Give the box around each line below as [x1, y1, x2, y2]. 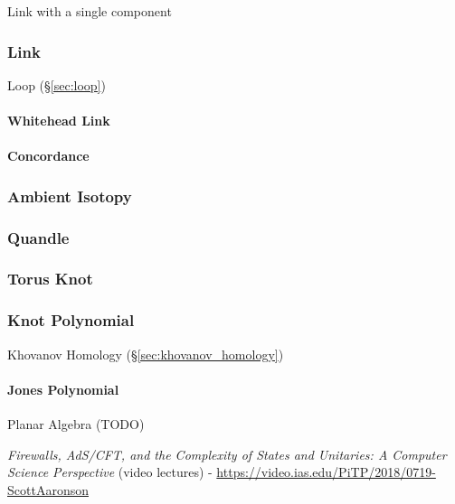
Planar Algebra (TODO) [7, 414, 145, 433]
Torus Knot [7, 267, 93, 290]
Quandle [7, 226, 70, 248]
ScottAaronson [7, 480, 89, 499]
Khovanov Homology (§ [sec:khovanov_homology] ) [7, 344, 284, 363]
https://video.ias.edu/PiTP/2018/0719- [216, 462, 436, 481]
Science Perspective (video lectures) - [7, 462, 213, 481]
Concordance [7, 146, 90, 165]
